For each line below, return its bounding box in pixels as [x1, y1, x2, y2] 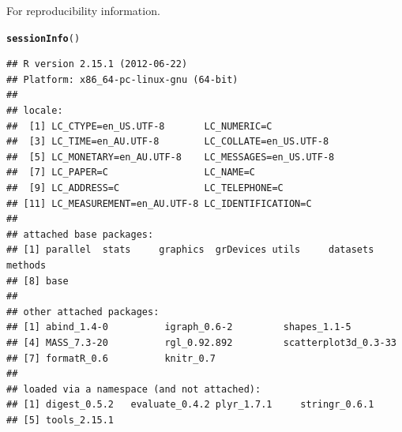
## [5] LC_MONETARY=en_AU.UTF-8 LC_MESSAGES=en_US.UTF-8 [6, 151, 335, 163]
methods [6, 259, 47, 271]
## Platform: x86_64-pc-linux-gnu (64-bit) [6, 73, 239, 85]
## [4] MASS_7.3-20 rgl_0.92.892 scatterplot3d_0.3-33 [6, 336, 396, 348]
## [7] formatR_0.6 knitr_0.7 [6, 352, 216, 364]
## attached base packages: [6, 228, 154, 240]
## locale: [6, 105, 63, 117]
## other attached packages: [6, 306, 160, 317]
